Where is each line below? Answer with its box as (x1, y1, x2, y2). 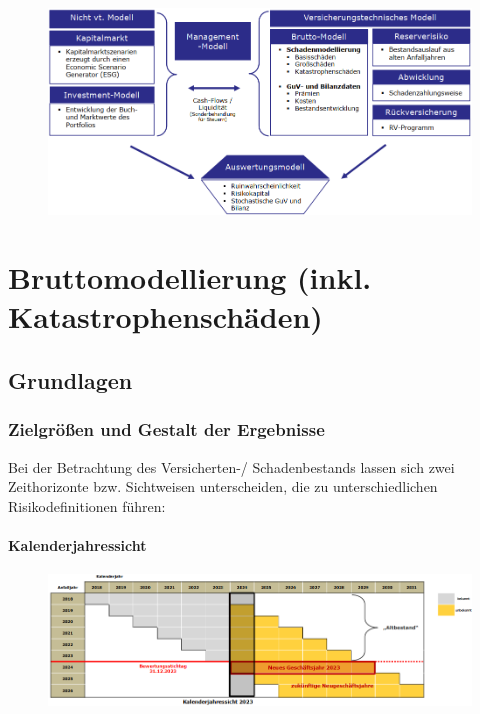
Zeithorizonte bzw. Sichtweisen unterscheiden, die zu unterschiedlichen (8, 476, 438, 497)
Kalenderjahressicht (8, 535, 147, 556)
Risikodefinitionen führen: (8, 495, 166, 516)
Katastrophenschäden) (8, 296, 323, 337)
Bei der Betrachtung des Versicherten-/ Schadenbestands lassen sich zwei (8, 456, 455, 477)
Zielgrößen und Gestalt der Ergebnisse (8, 417, 325, 442)
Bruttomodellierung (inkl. (8, 257, 372, 298)
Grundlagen (8, 365, 133, 396)
